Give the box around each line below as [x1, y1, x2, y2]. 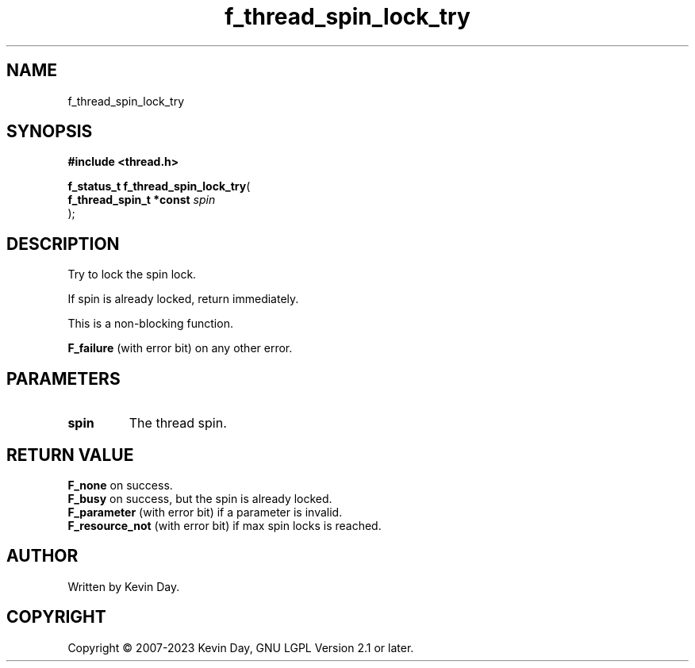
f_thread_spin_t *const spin [67, 193, 216, 207]
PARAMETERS [6, 368, 121, 389]
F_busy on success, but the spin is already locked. [67, 491, 332, 505]
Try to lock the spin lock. [67, 267, 197, 282]
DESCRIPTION [6, 233, 120, 254]
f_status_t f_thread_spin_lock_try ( [67, 179, 251, 194]
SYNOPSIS [6, 121, 93, 142]
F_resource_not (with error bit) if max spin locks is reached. [67, 518, 382, 532]
